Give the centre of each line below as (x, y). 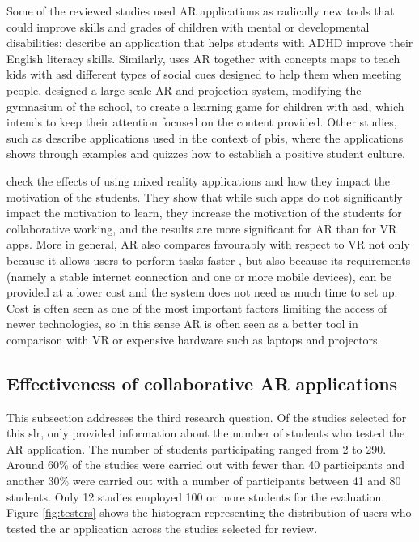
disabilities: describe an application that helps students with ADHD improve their (210, 43)
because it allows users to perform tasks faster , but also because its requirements (209, 260)
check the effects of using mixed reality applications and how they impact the (198, 180)
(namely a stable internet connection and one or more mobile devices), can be (199, 276)
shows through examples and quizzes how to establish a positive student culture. (206, 154)
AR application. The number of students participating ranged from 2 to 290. (197, 448)
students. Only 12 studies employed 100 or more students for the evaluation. (196, 496)
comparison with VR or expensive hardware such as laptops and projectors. (194, 339)
